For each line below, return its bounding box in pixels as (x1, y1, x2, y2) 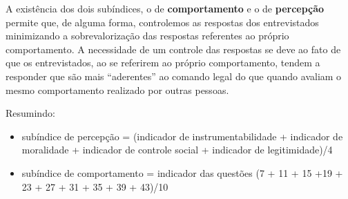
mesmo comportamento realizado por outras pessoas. (6, 82, 229, 97)
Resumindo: (6, 106, 55, 120)
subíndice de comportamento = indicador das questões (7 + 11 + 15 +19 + (21, 165, 343, 180)
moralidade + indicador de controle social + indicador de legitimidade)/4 (21, 142, 333, 157)
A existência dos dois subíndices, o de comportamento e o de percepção (6, 1, 325, 15)
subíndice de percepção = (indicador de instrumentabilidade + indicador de (21, 129, 343, 143)
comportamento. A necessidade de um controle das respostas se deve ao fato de (6, 41, 341, 56)
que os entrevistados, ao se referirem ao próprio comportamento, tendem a (6, 55, 320, 70)
